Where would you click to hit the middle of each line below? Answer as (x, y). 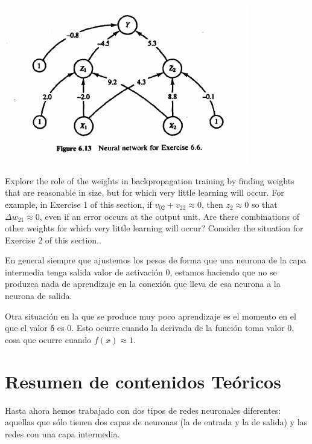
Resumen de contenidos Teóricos (143, 381)
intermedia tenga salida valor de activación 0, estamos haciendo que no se (141, 272)
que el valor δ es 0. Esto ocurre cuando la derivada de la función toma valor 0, (150, 328)
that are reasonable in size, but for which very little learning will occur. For (145, 192)
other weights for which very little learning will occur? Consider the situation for (154, 228)
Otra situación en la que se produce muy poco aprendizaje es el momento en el (151, 316)
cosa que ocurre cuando (48, 339)
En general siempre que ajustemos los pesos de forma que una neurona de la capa (156, 260)
